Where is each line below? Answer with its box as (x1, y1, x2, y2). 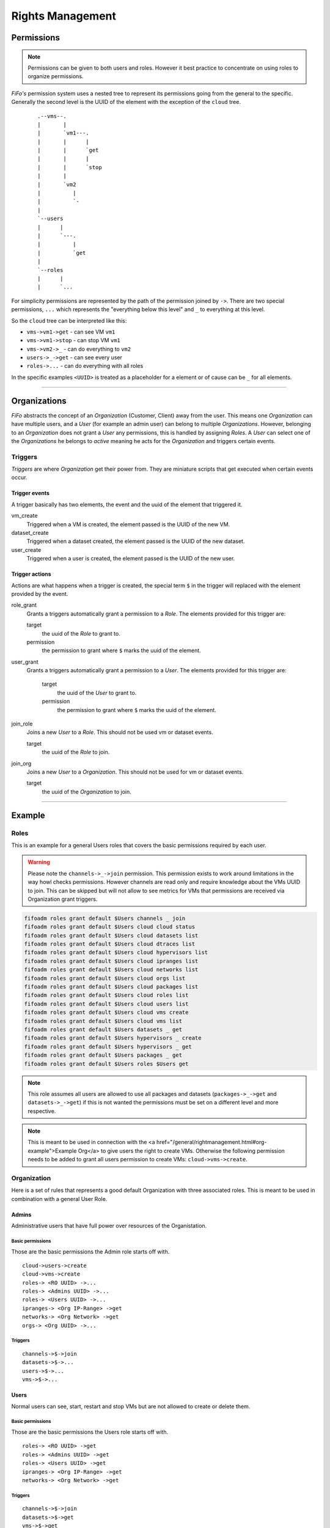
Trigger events (11, 490, 50, 497)
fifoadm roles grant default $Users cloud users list (24, 1000, 189, 1007)
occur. (11, 474, 28, 481)
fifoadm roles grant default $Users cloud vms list (24, 1018, 183, 1024)
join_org (11, 760, 32, 767)
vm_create (11, 512, 38, 520)
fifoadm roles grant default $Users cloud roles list (24, 992, 189, 999)
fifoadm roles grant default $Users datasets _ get (24, 1026, 183, 1033)
